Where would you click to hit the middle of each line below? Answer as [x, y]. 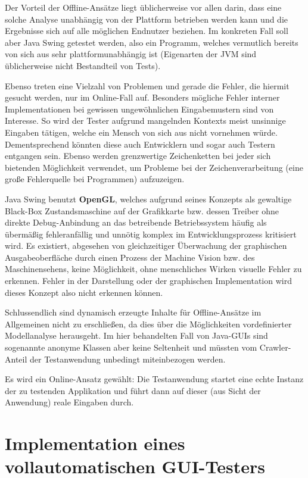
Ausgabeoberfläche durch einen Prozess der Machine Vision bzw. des [130, 257]
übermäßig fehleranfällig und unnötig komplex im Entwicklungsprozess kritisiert [151, 234]
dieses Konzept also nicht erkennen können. [84, 292]
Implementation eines [95, 443]
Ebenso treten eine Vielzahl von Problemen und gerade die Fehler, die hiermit [147, 85]
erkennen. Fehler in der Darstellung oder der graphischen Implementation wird [148, 281]
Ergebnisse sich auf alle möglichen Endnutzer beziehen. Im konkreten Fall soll [147, 31]
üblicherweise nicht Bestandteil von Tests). [83, 65]
